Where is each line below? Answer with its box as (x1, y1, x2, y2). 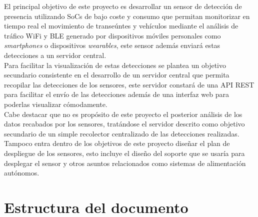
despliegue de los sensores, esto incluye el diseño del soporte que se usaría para (4, 147, 245, 158)
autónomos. (4, 167, 39, 178)
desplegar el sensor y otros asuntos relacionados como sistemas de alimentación (4, 157, 246, 168)
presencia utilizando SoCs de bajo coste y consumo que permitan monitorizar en (4, 10, 250, 21)
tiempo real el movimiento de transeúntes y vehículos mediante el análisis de (4, 20, 238, 31)
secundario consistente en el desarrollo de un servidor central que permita (4, 69, 229, 80)
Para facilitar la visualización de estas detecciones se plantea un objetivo (4, 59, 226, 70)
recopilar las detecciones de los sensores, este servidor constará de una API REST (4, 79, 254, 89)
